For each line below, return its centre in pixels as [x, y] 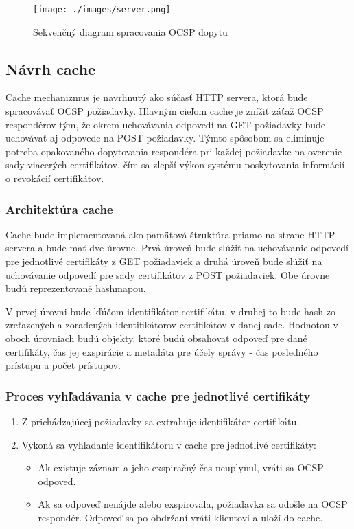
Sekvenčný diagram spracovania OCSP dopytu [130, 31]
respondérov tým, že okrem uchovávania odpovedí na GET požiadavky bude [166, 124]
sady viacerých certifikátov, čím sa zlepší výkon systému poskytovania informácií [175, 165]
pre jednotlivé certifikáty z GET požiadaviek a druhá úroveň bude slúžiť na [164, 261]
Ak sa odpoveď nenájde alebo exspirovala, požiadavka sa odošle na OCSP [193, 504]
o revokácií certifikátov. [55, 178]
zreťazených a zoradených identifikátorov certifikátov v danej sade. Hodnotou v [172, 325]
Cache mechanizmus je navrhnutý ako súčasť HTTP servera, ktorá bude [157, 97]
